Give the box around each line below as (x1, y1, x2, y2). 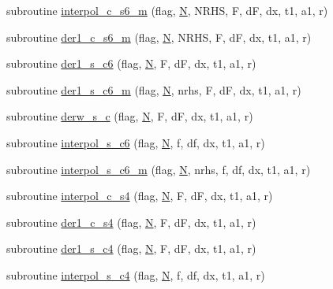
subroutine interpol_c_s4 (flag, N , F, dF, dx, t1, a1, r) (6, 187, 273, 204)
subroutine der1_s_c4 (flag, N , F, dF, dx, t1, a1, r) (6, 240, 256, 257)
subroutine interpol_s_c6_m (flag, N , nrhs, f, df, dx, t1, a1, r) (6, 161, 311, 177)
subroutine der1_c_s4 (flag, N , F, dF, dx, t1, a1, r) (6, 213, 256, 230)
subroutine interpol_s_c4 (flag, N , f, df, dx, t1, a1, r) (6, 266, 265, 283)
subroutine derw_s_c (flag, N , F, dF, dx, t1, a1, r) (6, 108, 253, 124)
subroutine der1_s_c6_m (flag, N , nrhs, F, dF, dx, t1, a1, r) (6, 81, 301, 98)
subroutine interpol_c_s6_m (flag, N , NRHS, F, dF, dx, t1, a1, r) (6, 2, 328, 18)
